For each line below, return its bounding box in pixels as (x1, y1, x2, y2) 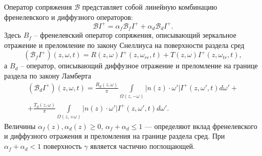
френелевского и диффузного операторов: (4, 11, 133, 22)
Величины (4, 120, 36, 131)
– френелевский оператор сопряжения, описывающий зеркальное (34, 30, 236, 40)
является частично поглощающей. (90, 141, 195, 151)
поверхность (43, 141, 82, 151)
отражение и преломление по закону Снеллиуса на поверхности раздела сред (4, 39, 245, 50)
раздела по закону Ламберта (4, 70, 91, 81)
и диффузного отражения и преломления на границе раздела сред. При (4, 131, 225, 141)
